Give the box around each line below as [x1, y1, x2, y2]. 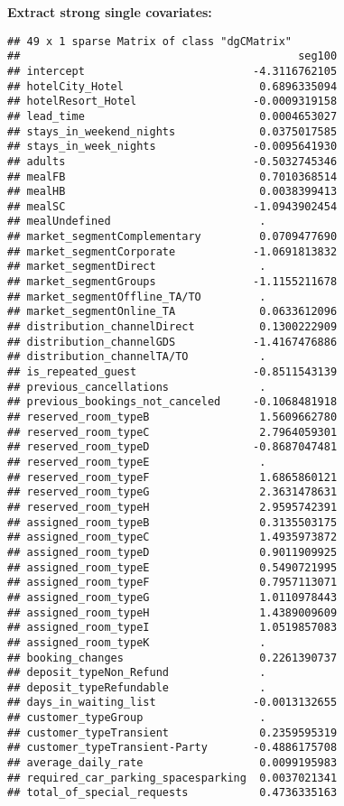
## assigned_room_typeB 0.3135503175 [7, 515, 338, 529]
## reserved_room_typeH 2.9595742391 [7, 500, 338, 514]
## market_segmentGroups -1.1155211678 [7, 275, 338, 289]
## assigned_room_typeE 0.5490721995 [7, 560, 338, 574]
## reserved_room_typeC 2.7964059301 [7, 425, 338, 439]
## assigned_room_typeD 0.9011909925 [7, 545, 338, 559]
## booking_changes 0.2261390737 [7, 651, 338, 664]
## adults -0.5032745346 [7, 154, 338, 168]
